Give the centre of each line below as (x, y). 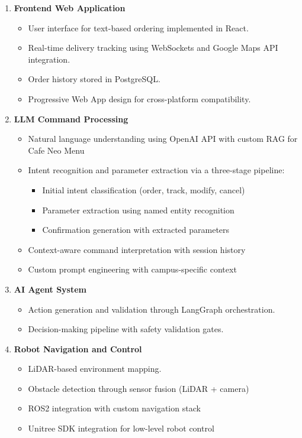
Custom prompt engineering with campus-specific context (132, 269)
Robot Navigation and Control (78, 348)
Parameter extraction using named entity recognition (138, 210)
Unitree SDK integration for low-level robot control (121, 428)
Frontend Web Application (70, 8)
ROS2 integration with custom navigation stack (114, 408)
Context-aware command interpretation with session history (137, 249)
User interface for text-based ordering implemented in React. (138, 27)
